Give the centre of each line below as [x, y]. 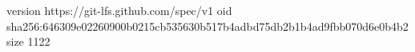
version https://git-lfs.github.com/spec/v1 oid [119, 10]
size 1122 [28, 41]
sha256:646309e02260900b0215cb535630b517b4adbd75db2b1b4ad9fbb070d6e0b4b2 [207, 26]
